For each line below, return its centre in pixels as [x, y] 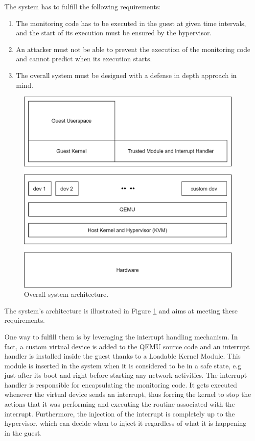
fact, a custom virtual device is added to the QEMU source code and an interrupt [127, 346]
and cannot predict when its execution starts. [84, 59]
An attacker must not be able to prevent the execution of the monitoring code [133, 49]
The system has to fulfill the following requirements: [83, 6]
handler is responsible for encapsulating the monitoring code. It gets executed [121, 384]
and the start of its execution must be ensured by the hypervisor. [114, 33]
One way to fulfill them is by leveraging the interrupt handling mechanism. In [121, 336]
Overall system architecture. [66, 294]
